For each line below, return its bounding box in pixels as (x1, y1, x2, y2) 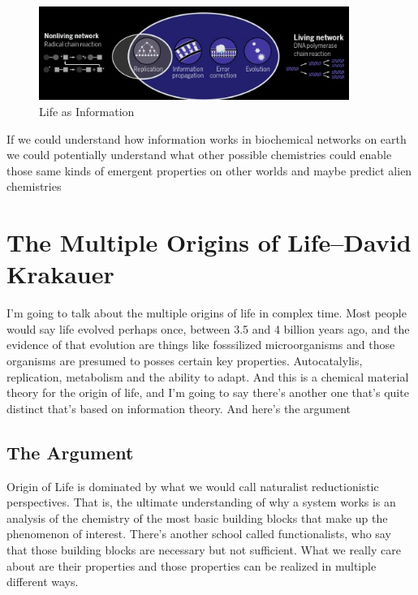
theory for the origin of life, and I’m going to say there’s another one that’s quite (6, 384, 409, 401)
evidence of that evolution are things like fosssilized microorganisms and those (6, 336, 395, 353)
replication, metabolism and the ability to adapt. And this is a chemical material (6, 368, 409, 385)
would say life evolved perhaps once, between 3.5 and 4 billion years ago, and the (6, 320, 410, 337)
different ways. (6, 573, 79, 590)
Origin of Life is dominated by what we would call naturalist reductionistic (6, 477, 379, 494)
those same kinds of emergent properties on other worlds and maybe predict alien (6, 162, 412, 179)
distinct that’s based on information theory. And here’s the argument (6, 399, 351, 416)
